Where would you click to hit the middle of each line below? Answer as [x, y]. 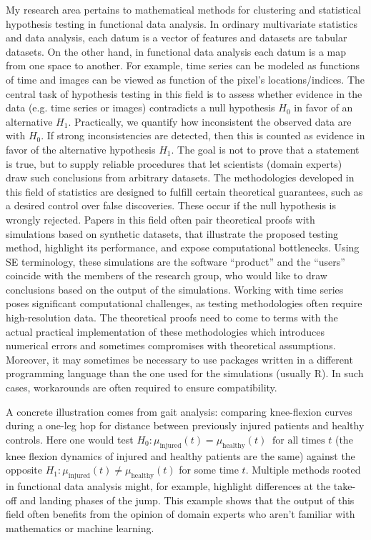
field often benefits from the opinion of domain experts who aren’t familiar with [180, 514]
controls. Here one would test [70, 439]
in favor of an [323, 107]
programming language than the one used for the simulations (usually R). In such [185, 373]
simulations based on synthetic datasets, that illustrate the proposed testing [172, 233]
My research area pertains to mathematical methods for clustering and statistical [183, 9]
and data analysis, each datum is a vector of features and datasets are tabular [177, 37]
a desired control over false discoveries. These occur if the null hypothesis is [171, 205]
